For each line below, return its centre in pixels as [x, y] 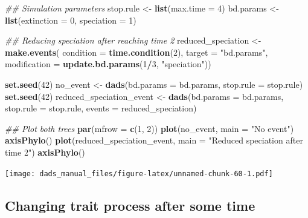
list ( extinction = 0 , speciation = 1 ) [71, 20]
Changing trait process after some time [130, 205]
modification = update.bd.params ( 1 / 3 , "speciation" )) [108, 64]
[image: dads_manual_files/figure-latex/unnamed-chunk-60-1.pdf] [139, 173]
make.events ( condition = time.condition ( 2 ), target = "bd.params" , [136, 52]
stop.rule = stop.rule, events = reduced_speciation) [101, 108]
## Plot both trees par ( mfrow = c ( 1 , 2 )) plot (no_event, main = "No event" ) [149, 128]
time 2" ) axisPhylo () [45, 152]
